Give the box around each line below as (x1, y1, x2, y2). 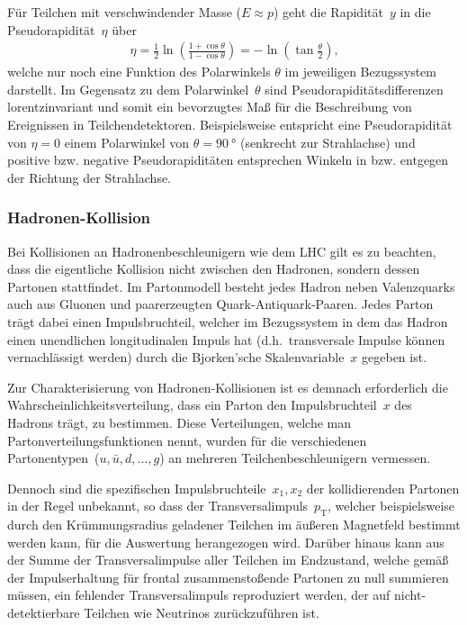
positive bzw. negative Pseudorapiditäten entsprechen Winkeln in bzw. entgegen (7, 150, 449, 169)
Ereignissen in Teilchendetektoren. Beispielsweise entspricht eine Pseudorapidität (7, 115, 453, 133)
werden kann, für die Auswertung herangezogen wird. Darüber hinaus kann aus (7, 532, 445, 551)
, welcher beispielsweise (328, 496, 455, 515)
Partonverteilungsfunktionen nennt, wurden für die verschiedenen (7, 430, 367, 449)
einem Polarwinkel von (64, 132, 190, 151)
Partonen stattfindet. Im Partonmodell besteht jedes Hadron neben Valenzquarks (7, 276, 455, 295)
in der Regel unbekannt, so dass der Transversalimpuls (7, 496, 309, 515)
